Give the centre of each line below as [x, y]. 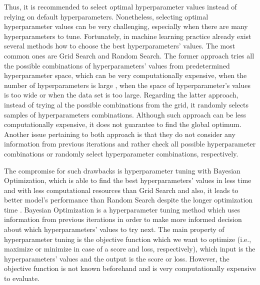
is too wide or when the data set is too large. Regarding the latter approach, [121, 95]
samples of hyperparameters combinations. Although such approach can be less [125, 114]
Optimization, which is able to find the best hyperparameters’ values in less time [128, 180]
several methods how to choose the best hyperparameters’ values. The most [120, 46]
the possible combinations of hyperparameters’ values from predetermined [117, 65]
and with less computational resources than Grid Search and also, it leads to [121, 190]
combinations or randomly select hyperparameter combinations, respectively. [121, 153]
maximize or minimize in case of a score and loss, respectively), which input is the [130, 249]
